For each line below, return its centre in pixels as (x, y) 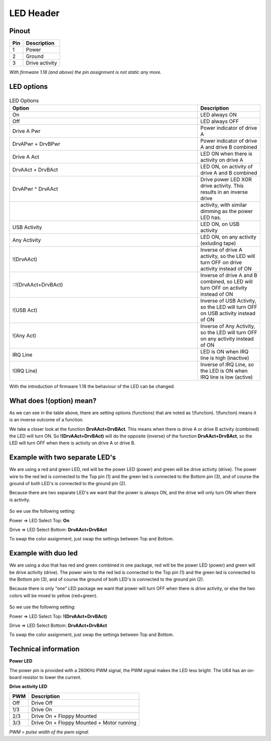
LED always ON (218, 115)
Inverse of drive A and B (229, 275)
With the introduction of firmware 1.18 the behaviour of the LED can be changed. (92, 386)
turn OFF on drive (221, 262)
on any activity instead (227, 338)
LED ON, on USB (220, 224)
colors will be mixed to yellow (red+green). (53, 595)
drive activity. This (222, 186)
